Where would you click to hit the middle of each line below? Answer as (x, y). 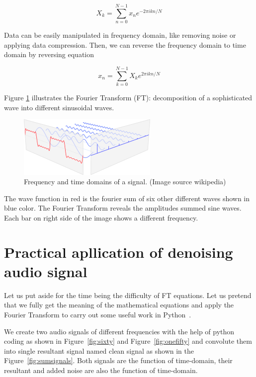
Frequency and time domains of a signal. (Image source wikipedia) (125, 182)
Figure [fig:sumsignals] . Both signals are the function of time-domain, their (118, 360)
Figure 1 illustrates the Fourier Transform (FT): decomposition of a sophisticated (128, 98)
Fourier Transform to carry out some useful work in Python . (98, 315)
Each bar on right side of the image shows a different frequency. (101, 217)
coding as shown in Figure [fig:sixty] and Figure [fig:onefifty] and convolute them (128, 341)
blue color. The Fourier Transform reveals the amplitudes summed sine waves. (123, 208)
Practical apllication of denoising (119, 252)
